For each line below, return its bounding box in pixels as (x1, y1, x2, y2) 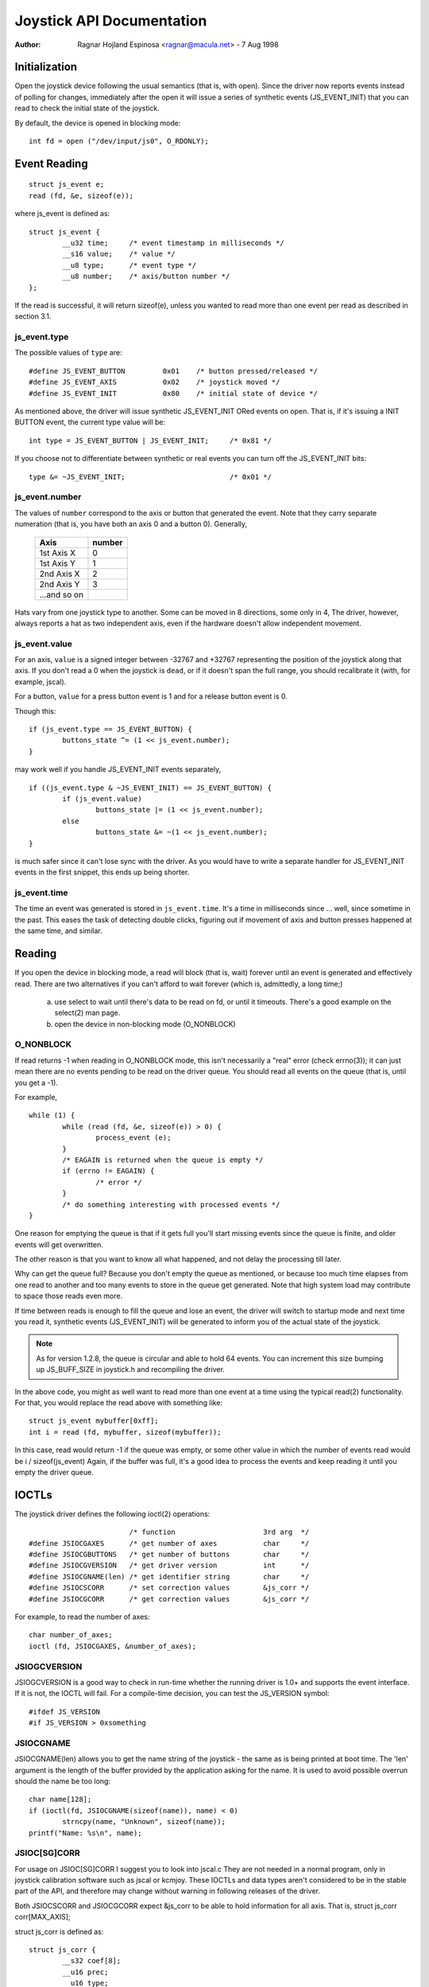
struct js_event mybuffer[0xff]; (29, 1416, 159, 1426)
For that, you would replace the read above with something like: (14, 1397, 222, 1407)
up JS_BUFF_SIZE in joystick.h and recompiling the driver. (36, 1365, 226, 1374)
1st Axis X (39, 547, 75, 558)
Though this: (14, 706, 56, 715)
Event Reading (14, 157, 88, 170)
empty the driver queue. (14, 1467, 95, 1477)
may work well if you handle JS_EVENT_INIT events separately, (14, 765, 222, 774)
